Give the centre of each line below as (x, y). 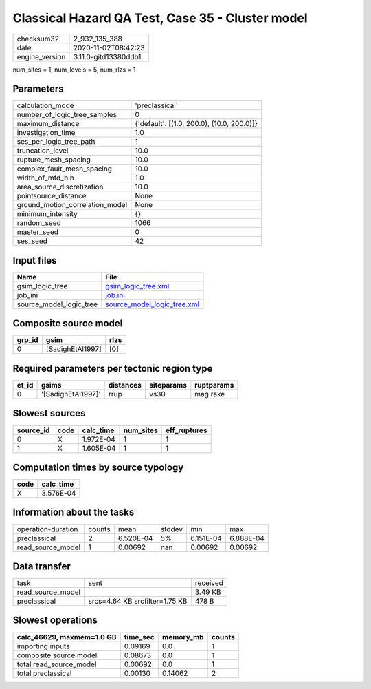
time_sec (139, 637)
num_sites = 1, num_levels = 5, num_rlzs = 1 (74, 70)
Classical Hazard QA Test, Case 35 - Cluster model (160, 18)
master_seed (37, 232)
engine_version (41, 56)
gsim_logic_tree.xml (137, 286)
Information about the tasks (74, 512)
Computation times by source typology (98, 467)
